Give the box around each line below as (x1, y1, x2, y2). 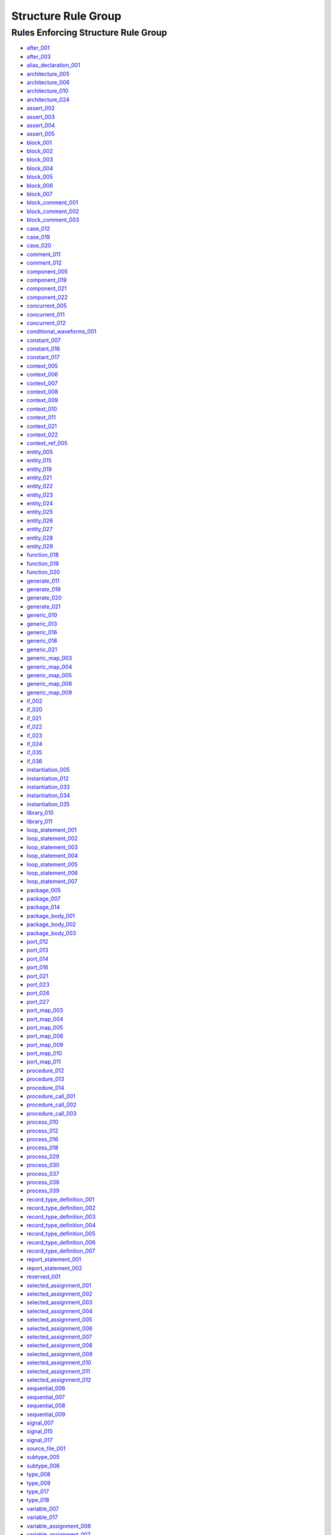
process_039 (26, 1187, 59, 1194)
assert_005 (26, 130, 55, 138)
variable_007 (26, 1505, 59, 1512)
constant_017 (26, 354, 60, 361)
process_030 (26, 1161, 60, 1169)
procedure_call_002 (26, 1101, 77, 1108)
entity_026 (26, 516, 53, 524)
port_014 (26, 955, 49, 962)
